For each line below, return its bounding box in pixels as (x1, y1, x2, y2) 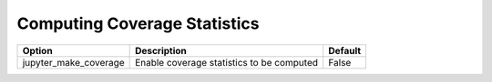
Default (328, 44, 362, 57)
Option (22, 44, 54, 57)
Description (135, 44, 187, 57)
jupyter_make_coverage (22, 56, 125, 68)
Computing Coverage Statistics (16, 14, 260, 33)
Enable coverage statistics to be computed (135, 56, 319, 68)
